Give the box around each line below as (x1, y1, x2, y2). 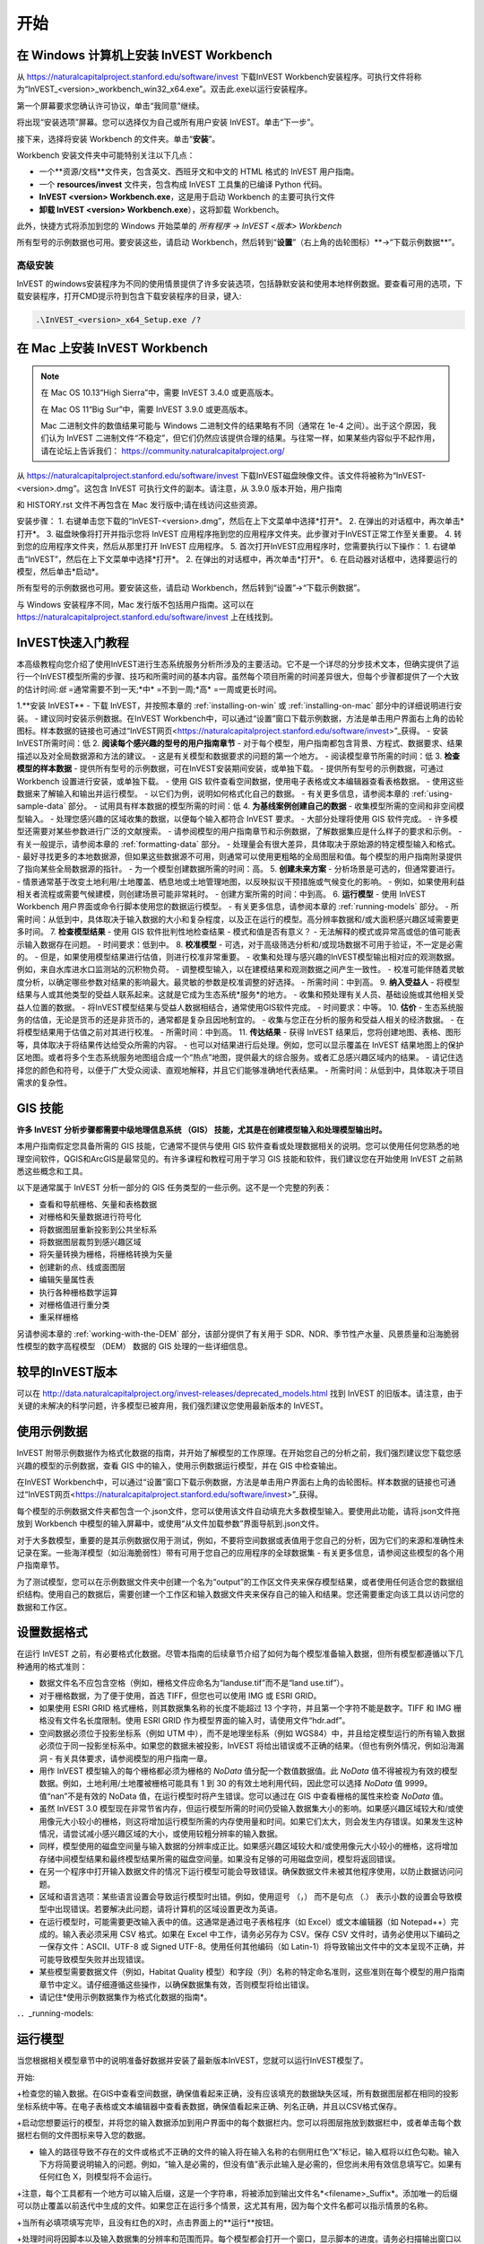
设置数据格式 (16, 1625, 88, 1640)
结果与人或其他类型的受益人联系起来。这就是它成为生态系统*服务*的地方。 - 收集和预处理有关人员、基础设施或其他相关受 (16, 989, 465, 1000)
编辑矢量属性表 (39, 1275, 94, 1285)
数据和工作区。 (16, 1601, 72, 1612)
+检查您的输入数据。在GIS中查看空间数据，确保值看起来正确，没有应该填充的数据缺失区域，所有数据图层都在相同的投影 (16, 2088, 459, 2099)
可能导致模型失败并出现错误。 (39, 1953, 150, 1965)
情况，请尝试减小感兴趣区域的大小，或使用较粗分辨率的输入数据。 (39, 1828, 282, 1839)
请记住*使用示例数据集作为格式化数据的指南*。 (39, 1992, 212, 2003)
